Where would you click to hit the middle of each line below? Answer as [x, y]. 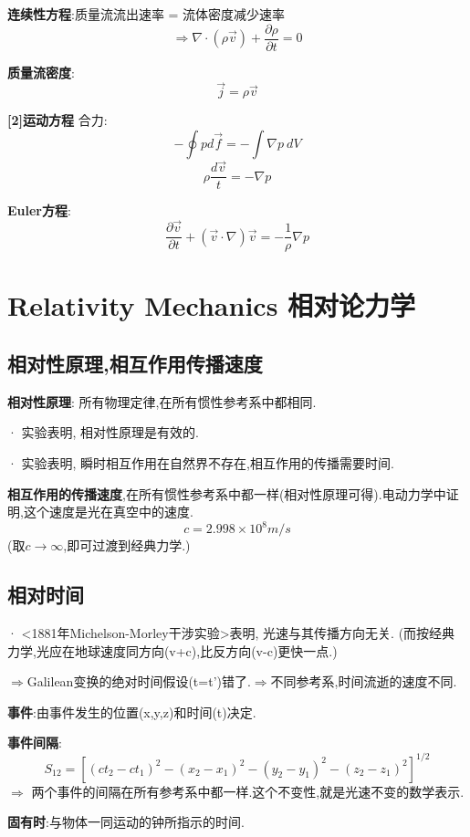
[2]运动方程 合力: [57, 120]
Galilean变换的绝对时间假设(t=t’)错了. [139, 681]
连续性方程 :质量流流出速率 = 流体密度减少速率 [146, 14]
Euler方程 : [39, 210]
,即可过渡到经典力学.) [127, 545]
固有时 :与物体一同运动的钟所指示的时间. [126, 822]
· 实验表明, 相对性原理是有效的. [103, 432]
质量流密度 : [41, 72]
